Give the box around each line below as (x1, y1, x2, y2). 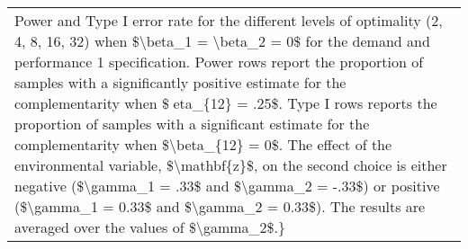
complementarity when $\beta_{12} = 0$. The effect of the (14, 134, 392, 155)
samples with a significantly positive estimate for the (14, 72, 346, 93)
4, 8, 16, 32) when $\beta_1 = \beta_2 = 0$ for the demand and (14, 31, 430, 51)
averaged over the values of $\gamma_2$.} (14, 217, 286, 237)
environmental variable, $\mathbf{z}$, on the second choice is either (14, 155, 447, 175)
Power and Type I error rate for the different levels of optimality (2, (14, 10, 443, 31)
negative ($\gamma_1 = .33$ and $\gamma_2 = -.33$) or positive (14, 175, 440, 196)
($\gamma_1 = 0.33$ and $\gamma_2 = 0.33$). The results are (14, 196, 426, 217)
